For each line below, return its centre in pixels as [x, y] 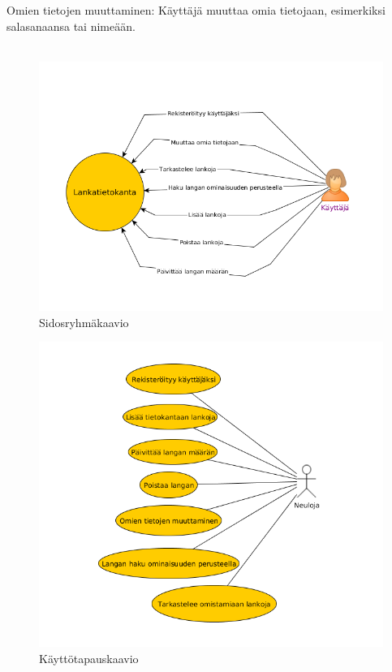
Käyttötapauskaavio [89, 658]
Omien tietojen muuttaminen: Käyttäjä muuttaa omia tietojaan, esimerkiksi [196, 10]
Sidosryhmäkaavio [84, 322]
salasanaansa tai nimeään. [71, 26]
